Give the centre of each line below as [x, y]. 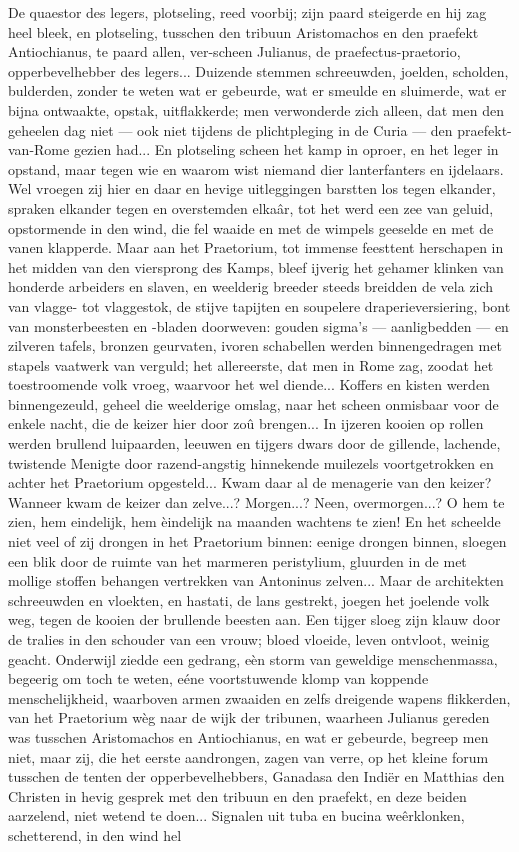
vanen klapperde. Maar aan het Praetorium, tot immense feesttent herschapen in [256, 247]
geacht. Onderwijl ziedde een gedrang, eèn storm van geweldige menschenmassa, [253, 658]
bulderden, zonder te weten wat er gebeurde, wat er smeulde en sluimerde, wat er [257, 90]
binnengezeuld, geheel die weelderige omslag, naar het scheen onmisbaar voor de [253, 403]
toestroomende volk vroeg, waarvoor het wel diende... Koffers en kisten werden [249, 384]
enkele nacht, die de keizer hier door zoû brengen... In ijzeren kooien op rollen [246, 423]
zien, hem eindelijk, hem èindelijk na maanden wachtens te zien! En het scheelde [254, 521]
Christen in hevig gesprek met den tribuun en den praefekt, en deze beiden [237, 795]
